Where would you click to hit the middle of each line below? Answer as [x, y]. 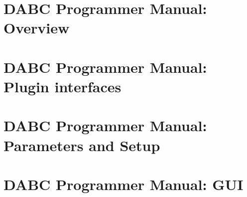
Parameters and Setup [82, 145]
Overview [37, 28]
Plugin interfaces [62, 86]
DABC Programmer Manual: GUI [123, 184]
